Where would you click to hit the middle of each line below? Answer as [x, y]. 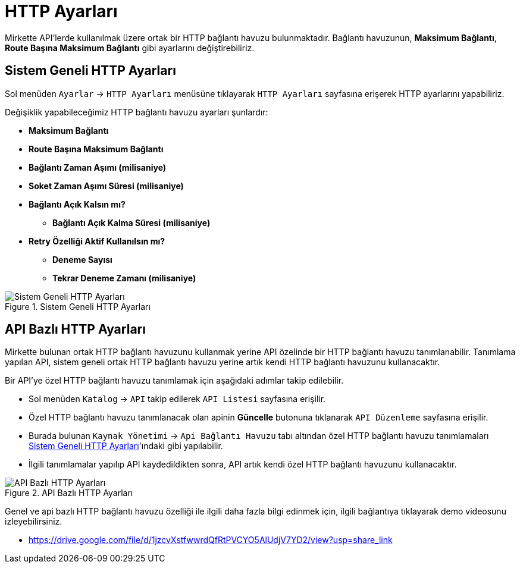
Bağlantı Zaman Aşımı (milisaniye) [98, 167]
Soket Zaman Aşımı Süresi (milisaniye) [106, 186]
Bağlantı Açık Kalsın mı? [77, 204]
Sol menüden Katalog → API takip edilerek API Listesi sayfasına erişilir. [177, 399]
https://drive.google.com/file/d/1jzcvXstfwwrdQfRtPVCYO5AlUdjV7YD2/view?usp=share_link [211, 540]
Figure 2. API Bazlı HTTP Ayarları [69, 493]
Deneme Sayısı [82, 259]
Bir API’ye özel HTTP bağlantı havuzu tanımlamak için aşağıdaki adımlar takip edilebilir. [174, 381]
